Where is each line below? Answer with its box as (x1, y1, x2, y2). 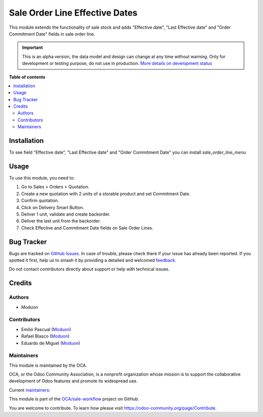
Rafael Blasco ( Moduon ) (21, 333, 70, 339)
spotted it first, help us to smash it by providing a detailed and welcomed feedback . (9, 258, 176, 263)
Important (22, 44, 43, 51)
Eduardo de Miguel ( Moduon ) (21, 340, 80, 346)
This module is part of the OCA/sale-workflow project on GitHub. (9, 396, 139, 402)
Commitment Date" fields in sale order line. (9, 31, 95, 37)
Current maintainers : (9, 387, 51, 393)
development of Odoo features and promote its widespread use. (9, 378, 138, 384)
